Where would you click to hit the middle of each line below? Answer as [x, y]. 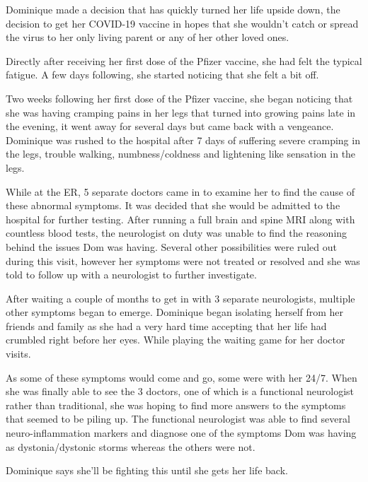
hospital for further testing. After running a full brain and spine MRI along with [180, 219]
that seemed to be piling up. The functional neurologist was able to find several [178, 419]
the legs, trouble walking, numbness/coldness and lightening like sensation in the [181, 154]
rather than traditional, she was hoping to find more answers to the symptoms [176, 405]
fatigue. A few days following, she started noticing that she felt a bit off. [162, 75]
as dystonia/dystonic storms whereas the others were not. [131, 446]
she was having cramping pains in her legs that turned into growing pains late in [181, 112]
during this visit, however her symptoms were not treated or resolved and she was [183, 260]
